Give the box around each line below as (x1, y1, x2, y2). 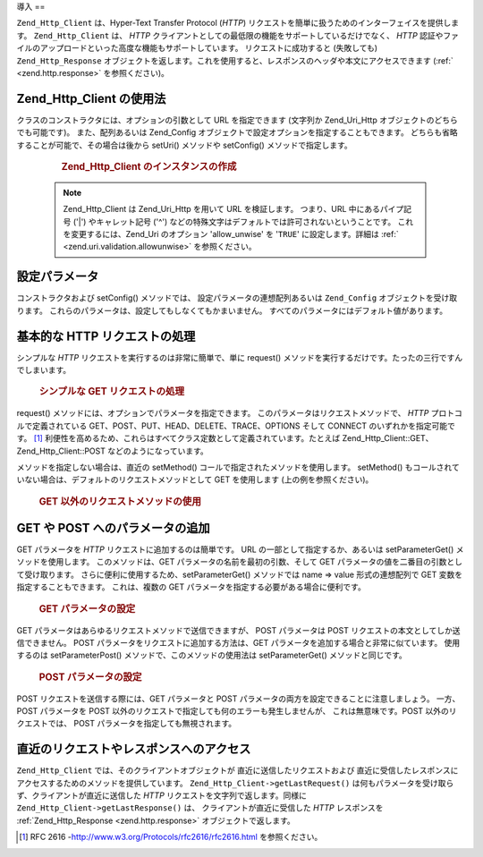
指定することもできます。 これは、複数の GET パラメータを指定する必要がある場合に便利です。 (16, 581, 366, 592)
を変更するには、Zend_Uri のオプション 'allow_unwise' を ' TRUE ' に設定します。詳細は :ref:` (63, 229, 399, 240)
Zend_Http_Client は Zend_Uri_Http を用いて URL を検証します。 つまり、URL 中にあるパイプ (63, 204, 404, 215)
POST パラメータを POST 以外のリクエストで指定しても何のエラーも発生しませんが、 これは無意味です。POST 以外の (16, 705, 449, 716)
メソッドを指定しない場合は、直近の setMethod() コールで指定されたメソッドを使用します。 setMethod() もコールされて (16, 462, 460, 472)
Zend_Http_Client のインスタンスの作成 (61, 161, 237, 174)
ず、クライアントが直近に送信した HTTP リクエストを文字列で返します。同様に (16, 790, 308, 801)
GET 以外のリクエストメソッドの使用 (38, 495, 201, 507)
